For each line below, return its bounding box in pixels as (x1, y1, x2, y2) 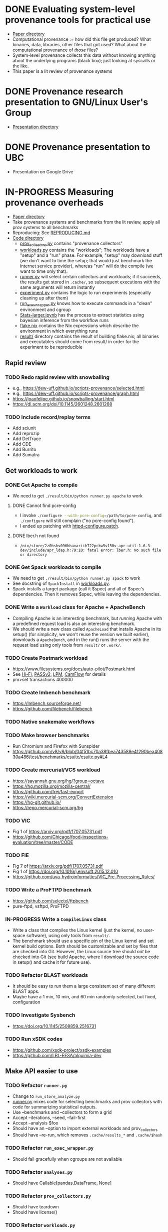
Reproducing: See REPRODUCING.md (12, 230, 90, 236)
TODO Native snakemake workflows (5, 718, 95, 726)
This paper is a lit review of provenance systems (12, 68, 112, 74)
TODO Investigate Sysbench (5, 1011, 75, 1018)
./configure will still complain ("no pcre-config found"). (19, 518, 135, 524)
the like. (12, 63, 29, 69)
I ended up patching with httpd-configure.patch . (19, 523, 119, 529)
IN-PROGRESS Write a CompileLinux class (5, 915, 106, 922)
